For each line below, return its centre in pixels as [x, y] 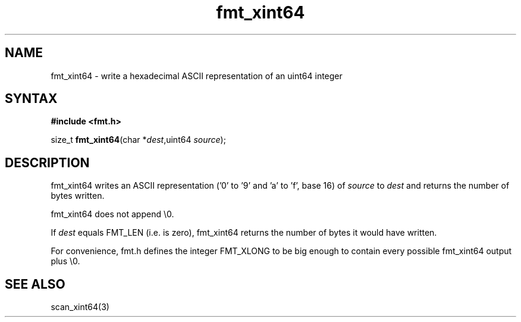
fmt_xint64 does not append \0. [112, 214]
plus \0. [65, 261]
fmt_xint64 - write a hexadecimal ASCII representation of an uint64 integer [197, 76]
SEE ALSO [35, 284]
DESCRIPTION [47, 162]
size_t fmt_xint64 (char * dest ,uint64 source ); [138, 140]
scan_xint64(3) [80, 307]
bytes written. [78, 196]
